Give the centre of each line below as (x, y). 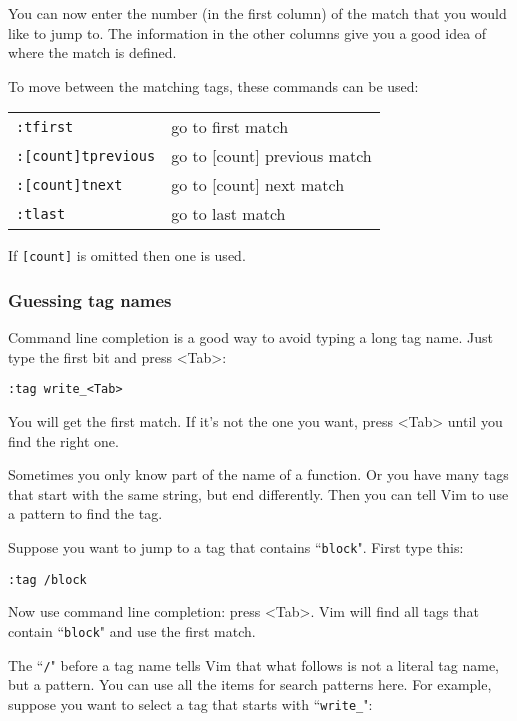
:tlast (41, 213)
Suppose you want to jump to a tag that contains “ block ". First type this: (236, 547)
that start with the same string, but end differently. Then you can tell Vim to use (258, 493)
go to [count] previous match (271, 156)
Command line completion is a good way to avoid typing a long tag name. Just (250, 337)
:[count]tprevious (86, 155)
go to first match (230, 127)
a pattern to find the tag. (85, 513)
